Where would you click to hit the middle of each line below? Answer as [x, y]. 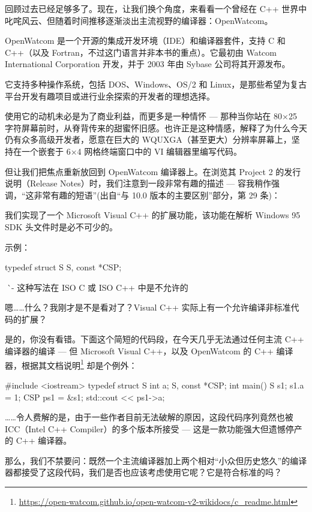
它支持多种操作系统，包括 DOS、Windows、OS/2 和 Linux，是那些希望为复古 [156, 84]
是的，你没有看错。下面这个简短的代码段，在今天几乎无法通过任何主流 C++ [154, 339]
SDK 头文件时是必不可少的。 [61, 226]
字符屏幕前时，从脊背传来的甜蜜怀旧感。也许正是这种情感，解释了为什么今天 [156, 127]
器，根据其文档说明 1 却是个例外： [71, 364]
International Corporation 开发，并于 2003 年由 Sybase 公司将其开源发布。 [148, 64]
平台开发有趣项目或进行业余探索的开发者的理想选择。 [110, 96]
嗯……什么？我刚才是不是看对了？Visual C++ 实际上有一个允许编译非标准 [148, 307]
